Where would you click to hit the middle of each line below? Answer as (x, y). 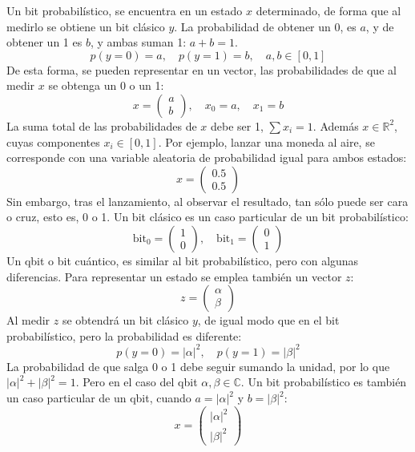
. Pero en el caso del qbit (137, 382)
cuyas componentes (53, 141)
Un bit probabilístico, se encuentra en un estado (125, 10)
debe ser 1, (237, 125)
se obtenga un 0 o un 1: (106, 85)
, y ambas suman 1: (138, 42)
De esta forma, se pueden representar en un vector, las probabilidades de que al (201, 69)
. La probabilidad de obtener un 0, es (265, 26)
